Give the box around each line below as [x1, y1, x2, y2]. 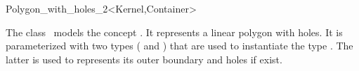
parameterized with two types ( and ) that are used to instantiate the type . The [6, 38, 353, 53]
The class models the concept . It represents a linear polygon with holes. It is [6, 24, 343, 39]
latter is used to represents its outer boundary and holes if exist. [6, 52, 282, 66]
